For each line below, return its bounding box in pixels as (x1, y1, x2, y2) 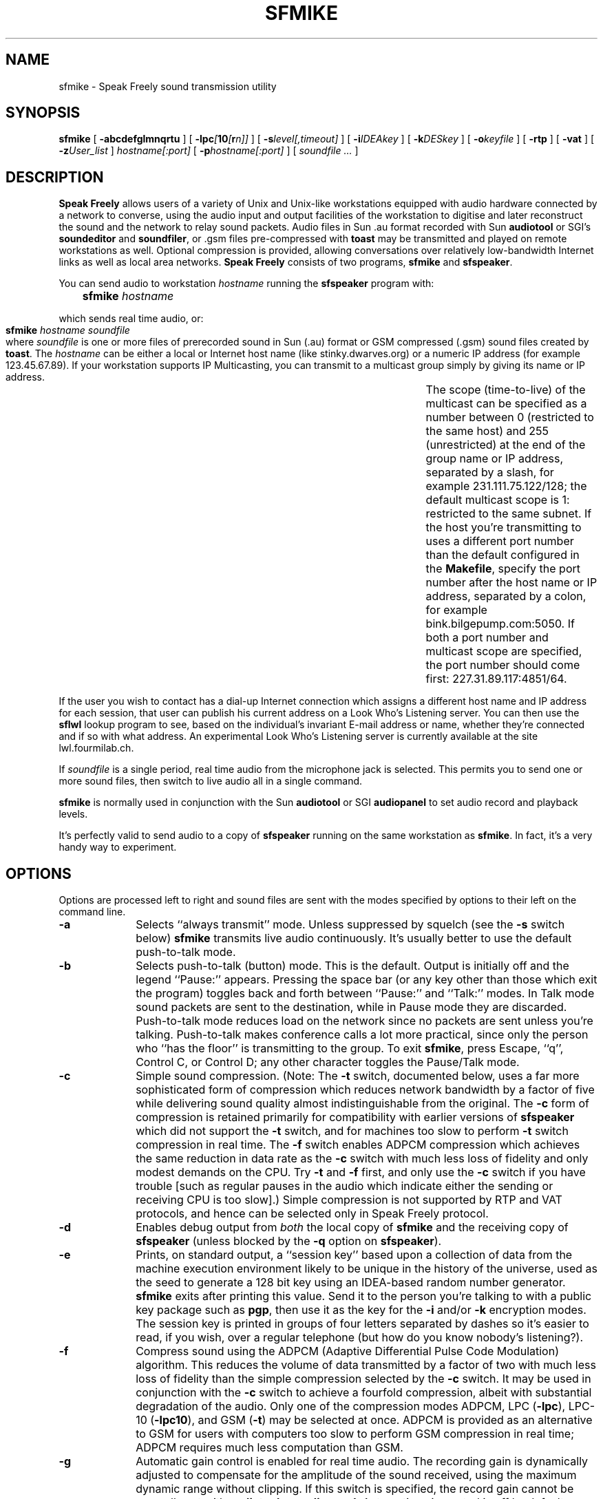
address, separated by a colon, (425, 589, 586, 604)
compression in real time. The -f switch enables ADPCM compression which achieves (136, 1138, 580, 1152)
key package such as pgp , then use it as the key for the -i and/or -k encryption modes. (136, 1303, 586, 1317)
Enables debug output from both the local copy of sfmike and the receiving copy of (136, 1220, 569, 1235)
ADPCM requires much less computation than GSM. (136, 1440, 403, 1455)
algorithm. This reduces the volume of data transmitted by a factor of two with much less (136, 1358, 596, 1372)
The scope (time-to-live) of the (425, 383, 586, 397)
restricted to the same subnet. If (425, 507, 592, 521)
